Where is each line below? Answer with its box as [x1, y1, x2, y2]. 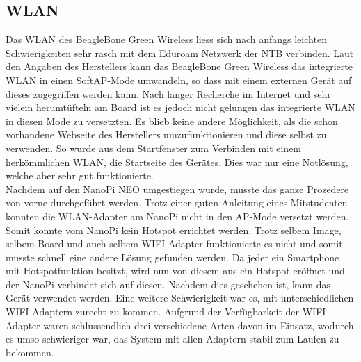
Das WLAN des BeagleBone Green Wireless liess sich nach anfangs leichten [6, 32, 327, 47]
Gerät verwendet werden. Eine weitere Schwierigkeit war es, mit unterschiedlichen [6, 290, 354, 305]
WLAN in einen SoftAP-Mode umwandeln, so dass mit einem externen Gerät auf [6, 72, 352, 87]
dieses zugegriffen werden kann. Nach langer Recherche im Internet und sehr [6, 86, 331, 101]
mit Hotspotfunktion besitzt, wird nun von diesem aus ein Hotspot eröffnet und [6, 263, 345, 278]
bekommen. [6, 345, 54, 359]
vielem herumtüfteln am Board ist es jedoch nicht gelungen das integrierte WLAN [6, 100, 355, 115]
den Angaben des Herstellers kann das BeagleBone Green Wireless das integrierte [6, 59, 353, 74]
